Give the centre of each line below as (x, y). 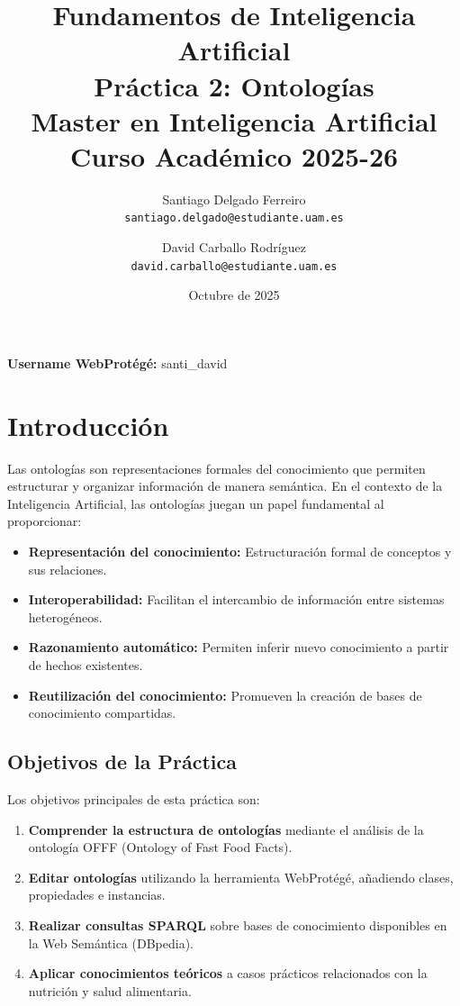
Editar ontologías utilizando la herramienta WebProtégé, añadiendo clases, (241, 877)
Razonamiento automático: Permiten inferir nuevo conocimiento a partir (239, 647)
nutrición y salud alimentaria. (110, 990)
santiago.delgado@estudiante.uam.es (234, 218)
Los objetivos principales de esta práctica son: (134, 799)
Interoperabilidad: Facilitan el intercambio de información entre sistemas (236, 599)
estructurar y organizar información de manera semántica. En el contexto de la (225, 486)
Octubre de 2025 (234, 295)
